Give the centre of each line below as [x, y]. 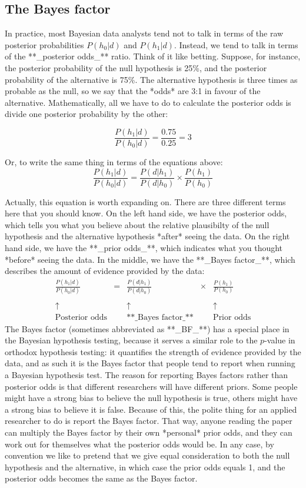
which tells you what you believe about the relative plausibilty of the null [137, 224]
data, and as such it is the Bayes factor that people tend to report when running [150, 363]
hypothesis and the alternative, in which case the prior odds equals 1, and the [145, 467]
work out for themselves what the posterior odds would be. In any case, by [139, 444]
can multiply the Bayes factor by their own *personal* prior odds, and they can [149, 432]
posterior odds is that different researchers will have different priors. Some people [151, 386]
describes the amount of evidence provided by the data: [105, 271]
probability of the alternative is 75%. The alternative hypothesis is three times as [151, 79]
